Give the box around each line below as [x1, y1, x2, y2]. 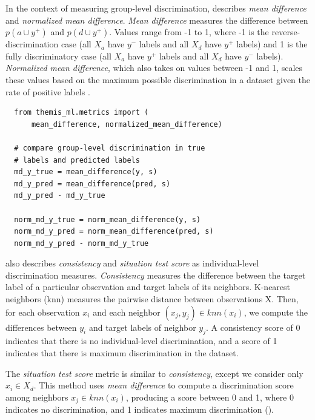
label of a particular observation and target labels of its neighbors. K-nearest [5, 280, 291, 293]
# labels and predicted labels [14, 155, 140, 164]
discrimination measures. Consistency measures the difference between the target [5, 268, 306, 281]
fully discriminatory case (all [5, 49, 111, 62]
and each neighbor [93, 305, 161, 318]
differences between [5, 320, 77, 333]
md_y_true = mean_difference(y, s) [14, 168, 157, 177]
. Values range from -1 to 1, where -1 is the [109, 25, 269, 38]
